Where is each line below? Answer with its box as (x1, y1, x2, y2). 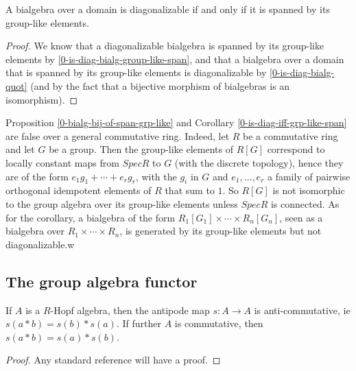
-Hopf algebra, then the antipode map (50, 302, 210, 317)
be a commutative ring (243, 128, 338, 143)
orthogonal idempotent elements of (5, 183, 152, 198)
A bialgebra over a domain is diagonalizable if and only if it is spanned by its (5, 2, 330, 16)
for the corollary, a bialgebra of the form (5, 210, 176, 224)
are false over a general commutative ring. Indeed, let (5, 128, 230, 143)
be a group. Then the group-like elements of (49, 142, 233, 156)
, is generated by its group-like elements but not (119, 224, 322, 238)
